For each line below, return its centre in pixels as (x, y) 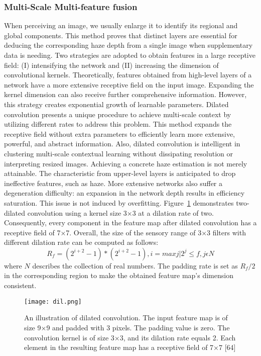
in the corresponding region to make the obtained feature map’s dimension (119, 275)
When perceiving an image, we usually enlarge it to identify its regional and (121, 25)
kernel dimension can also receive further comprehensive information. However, (125, 94)
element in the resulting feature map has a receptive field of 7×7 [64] (130, 347)
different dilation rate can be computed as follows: (81, 242)
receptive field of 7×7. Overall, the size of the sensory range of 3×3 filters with (125, 232)
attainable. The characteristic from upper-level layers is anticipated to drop (120, 173)
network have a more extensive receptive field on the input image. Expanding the (129, 84)
